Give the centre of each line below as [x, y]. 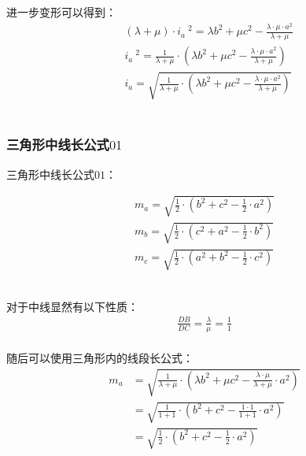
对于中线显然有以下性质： [72, 306]
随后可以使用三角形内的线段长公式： [100, 358]
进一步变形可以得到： [61, 12]
